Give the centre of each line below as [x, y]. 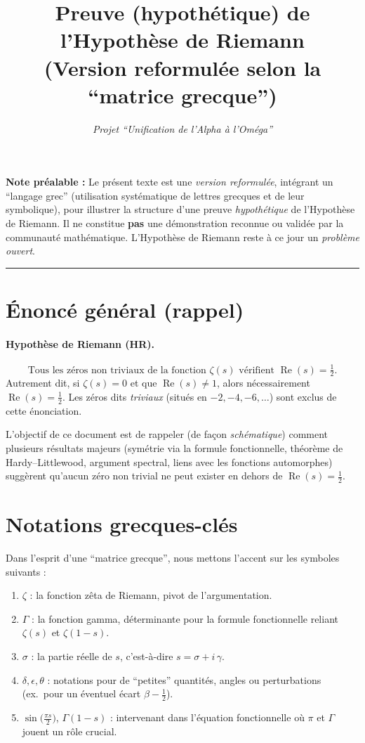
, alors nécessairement [264, 383]
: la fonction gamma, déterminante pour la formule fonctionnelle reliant [185, 618]
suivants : [26, 571]
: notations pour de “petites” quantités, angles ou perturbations [184, 679]
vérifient [257, 370]
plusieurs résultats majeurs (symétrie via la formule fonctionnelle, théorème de [174, 447]
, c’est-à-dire [146, 656]
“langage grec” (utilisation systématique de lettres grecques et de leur [155, 195]
